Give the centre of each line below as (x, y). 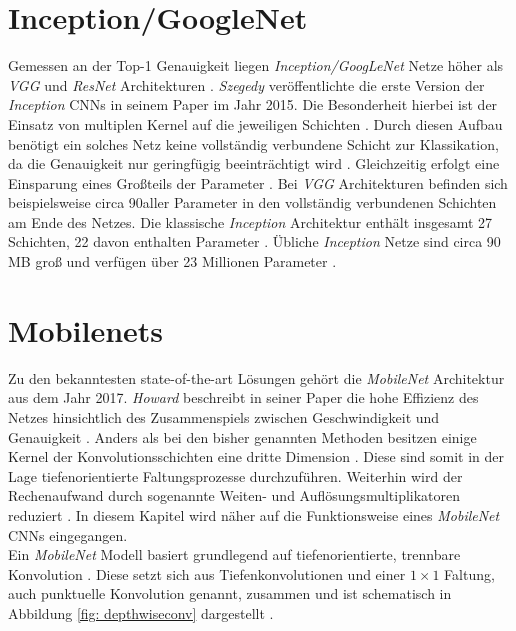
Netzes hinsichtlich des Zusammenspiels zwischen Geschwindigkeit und (224, 416)
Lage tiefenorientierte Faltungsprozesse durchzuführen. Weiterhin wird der (235, 475)
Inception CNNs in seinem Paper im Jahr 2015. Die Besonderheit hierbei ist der (253, 104)
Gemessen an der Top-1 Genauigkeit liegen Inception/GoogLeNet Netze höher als (256, 65)
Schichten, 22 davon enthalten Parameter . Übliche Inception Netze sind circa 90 (254, 241)
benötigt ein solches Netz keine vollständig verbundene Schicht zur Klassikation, (253, 143)
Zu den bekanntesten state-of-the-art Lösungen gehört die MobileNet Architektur (256, 377)
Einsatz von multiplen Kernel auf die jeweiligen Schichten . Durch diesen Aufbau (255, 123)
